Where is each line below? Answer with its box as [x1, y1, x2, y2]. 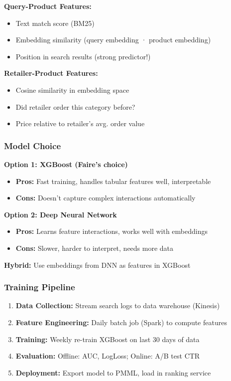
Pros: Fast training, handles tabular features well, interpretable [15, 176, 211, 186]
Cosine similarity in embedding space [15, 84, 129, 95]
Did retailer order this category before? [15, 101, 135, 112]
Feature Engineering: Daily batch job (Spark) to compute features [15, 317, 227, 327]
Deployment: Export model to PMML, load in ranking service [15, 367, 211, 378]
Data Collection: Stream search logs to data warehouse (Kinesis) [15, 300, 220, 311]
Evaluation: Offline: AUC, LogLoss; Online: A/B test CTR [15, 351, 200, 361]
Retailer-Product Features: [4, 68, 98, 78]
